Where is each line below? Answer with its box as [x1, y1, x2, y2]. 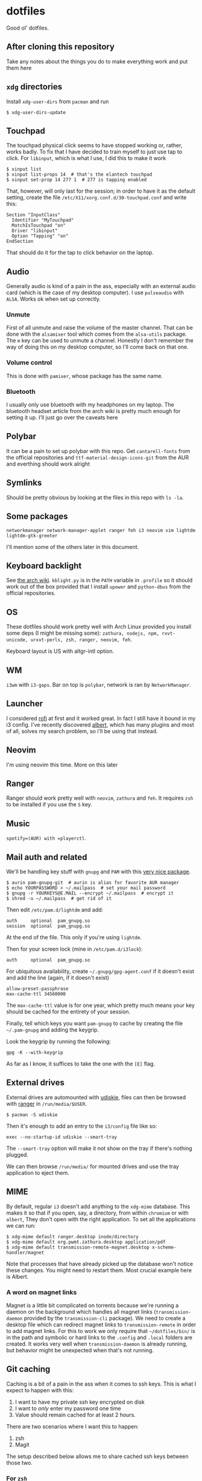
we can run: [6, 1222, 36, 1229]
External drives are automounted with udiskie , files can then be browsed [6, 1093, 186, 1100]
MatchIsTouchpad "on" [11, 222, 66, 229]
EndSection [6, 239, 34, 245]
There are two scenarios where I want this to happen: [6, 1422, 139, 1430]
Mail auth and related [6, 852, 87, 862]
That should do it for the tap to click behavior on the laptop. [6, 249, 154, 256]
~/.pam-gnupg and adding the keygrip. [6, 1026, 99, 1033]
